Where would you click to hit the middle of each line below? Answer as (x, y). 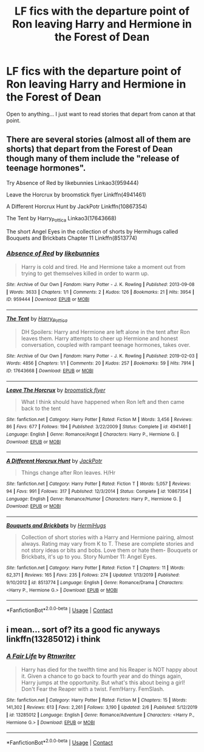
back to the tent (41, 408)
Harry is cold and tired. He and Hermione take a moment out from (103, 266)
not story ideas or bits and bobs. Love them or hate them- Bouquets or (110, 550)
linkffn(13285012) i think (53, 639)
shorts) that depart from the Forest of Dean (90, 149)
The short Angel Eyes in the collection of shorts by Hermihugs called (92, 231)
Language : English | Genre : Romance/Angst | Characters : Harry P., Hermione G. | (93, 434)
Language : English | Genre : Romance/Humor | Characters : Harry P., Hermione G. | (93, 499)
